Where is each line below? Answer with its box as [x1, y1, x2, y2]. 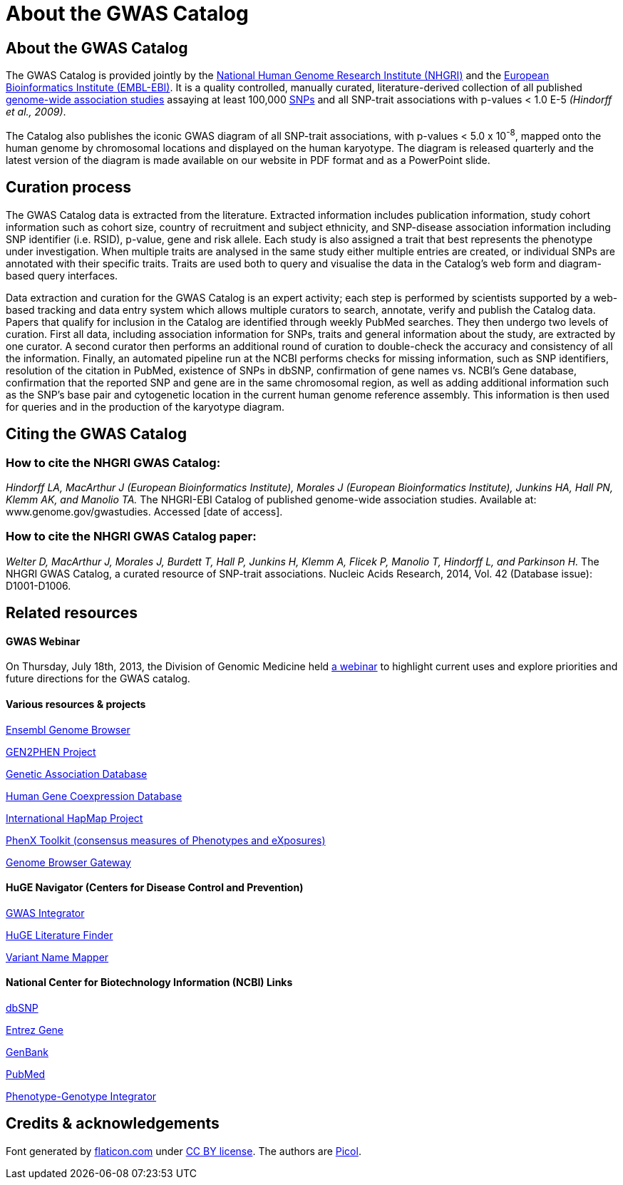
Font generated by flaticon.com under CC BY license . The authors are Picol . [6, 1144, 361, 1157]
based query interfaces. [6, 269, 118, 282]
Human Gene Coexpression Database [6, 789, 182, 802]
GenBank [6, 1045, 48, 1058]
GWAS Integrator [6, 906, 85, 919]
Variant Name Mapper [6, 950, 109, 963]
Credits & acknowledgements [6, 1114, 220, 1133]
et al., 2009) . [6, 106, 66, 118]
